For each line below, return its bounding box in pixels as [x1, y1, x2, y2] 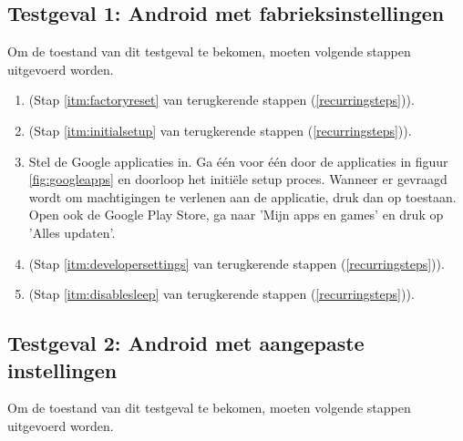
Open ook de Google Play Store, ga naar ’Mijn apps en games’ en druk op [28, 205, 444, 224]
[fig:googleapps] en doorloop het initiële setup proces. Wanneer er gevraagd [28, 169, 448, 189]
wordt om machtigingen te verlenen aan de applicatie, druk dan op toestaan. [28, 187, 457, 206]
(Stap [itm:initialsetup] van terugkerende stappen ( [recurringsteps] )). [28, 120, 412, 139]
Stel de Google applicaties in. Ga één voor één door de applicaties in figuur [28, 151, 448, 170]
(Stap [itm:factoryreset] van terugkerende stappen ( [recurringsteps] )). [28, 90, 415, 109]
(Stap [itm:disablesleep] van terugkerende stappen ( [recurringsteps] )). [28, 284, 415, 303]
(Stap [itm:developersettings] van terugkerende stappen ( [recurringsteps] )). [28, 253, 445, 272]
